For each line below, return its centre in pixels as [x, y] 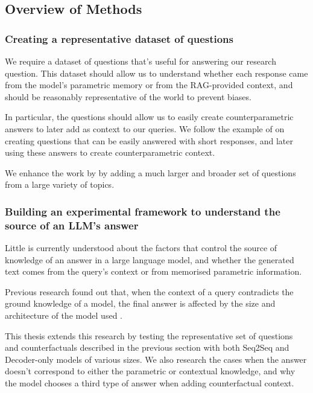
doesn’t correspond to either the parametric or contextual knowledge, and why [150, 371]
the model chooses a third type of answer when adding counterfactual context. [150, 383]
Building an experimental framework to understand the [143, 211]
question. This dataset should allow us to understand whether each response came [156, 73]
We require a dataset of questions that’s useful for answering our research [141, 61]
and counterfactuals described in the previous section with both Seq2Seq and [147, 347]
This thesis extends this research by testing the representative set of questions [149, 335]
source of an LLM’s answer [72, 225]
